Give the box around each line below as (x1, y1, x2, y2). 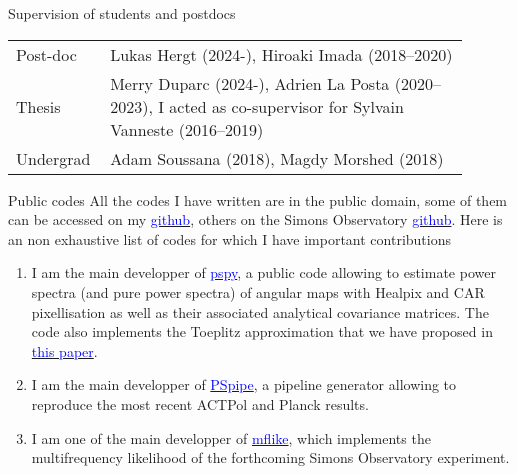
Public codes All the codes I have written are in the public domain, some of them (8, 189, 508, 210)
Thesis (16, 94, 61, 118)
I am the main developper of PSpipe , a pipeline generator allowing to (31, 374, 457, 395)
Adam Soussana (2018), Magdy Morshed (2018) (110, 146, 444, 170)
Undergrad (16, 146, 91, 170)
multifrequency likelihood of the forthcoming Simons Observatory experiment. (31, 447, 510, 468)
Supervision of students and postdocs (8, 3, 236, 23)
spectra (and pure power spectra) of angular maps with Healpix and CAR (31, 281, 485, 302)
